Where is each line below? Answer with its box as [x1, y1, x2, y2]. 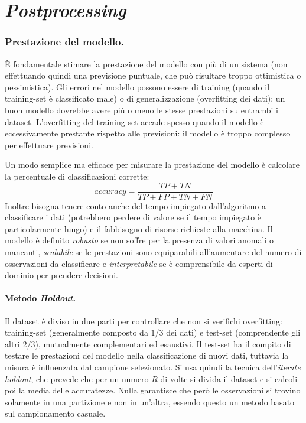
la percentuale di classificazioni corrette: [5, 170, 149, 182]
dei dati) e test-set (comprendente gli [166, 326, 301, 339]
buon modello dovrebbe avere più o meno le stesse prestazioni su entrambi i [5, 103, 278, 116]
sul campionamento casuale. [5, 407, 106, 419]
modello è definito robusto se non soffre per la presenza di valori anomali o [5, 234, 274, 246]
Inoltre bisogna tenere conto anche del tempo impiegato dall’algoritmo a [5, 199, 266, 211]
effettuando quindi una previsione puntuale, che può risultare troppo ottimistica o [5, 69, 301, 82]
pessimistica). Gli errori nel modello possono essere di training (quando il [5, 80, 270, 93]
